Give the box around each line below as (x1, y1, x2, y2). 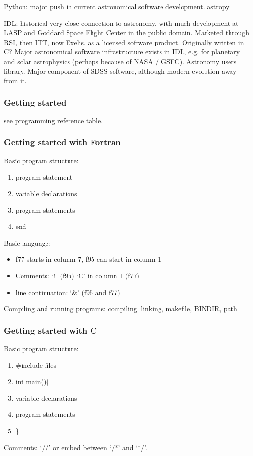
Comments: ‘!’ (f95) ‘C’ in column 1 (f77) (15, 270, 140, 280)
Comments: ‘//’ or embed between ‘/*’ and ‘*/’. (4, 442, 147, 452)
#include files (15, 360, 57, 370)
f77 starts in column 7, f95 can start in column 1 (15, 254, 161, 264)
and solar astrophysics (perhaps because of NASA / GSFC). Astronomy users (4, 56, 237, 66)
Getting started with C (4, 324, 97, 336)
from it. (4, 75, 27, 86)
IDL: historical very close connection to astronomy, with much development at (4, 18, 239, 28)
